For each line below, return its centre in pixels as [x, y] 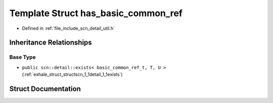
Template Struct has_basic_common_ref [96, 13]
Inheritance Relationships [51, 43]
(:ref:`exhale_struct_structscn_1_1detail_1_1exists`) [72, 74]
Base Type [22, 57]
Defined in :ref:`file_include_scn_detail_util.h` [68, 28]
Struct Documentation [45, 89]
